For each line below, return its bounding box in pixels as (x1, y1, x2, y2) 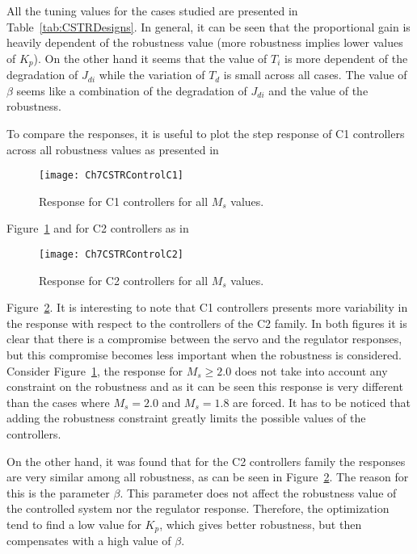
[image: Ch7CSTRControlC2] (39, 249, 183, 261)
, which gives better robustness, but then (159, 516, 362, 533)
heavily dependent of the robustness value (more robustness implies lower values (6, 34, 403, 51)
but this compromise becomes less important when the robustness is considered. (6, 346, 402, 363)
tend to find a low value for (6, 516, 141, 533)
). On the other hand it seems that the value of (33, 49, 267, 66)
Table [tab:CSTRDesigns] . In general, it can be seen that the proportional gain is (6, 18, 411, 35)
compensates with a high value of (6, 532, 171, 549)
